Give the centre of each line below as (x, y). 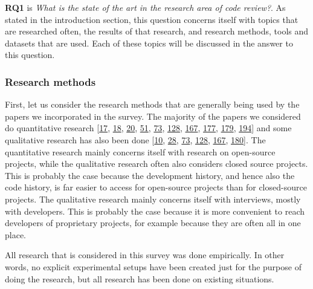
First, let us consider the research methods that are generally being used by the (152, 104)
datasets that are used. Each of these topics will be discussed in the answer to (149, 43)
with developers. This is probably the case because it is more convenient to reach (155, 211)
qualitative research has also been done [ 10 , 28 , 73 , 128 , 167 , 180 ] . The (135, 139)
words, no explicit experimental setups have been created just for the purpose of (153, 266)
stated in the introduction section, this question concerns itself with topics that (152, 19)
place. (15, 234)
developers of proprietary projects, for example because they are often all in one (153, 223)
